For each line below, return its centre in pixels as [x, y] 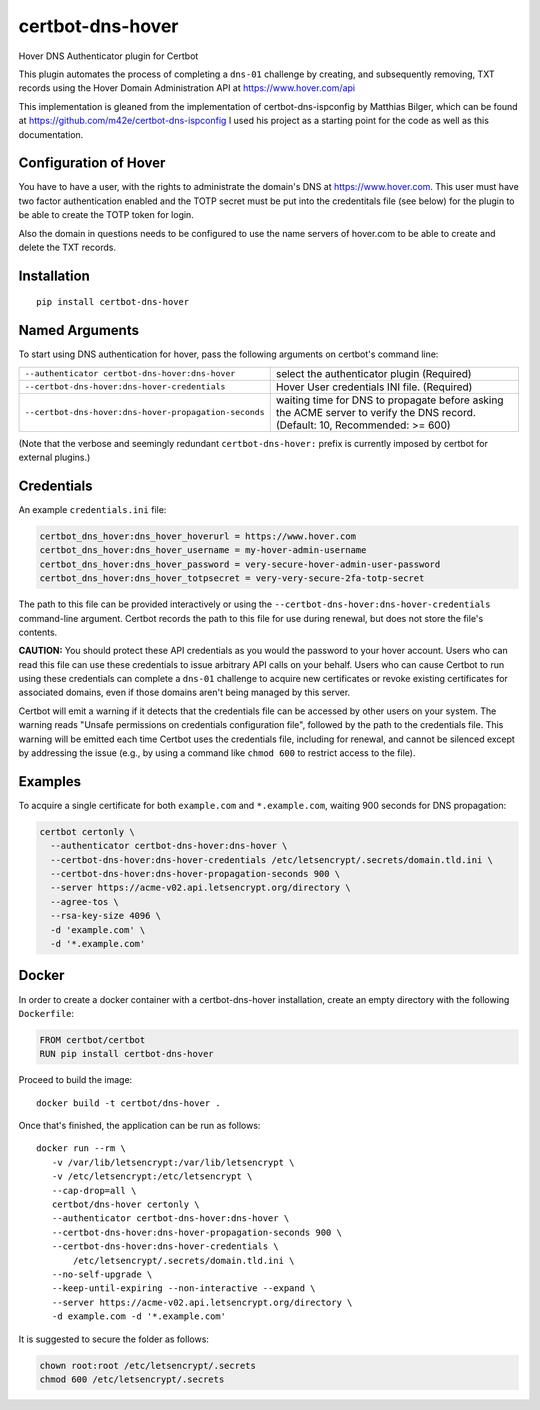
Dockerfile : [46, 1013]
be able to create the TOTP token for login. [106, 215]
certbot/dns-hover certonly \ [125, 1204]
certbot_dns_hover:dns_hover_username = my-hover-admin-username [203, 550]
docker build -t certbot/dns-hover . [129, 1103]
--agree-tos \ [85, 901]
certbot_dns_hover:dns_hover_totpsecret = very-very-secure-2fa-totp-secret [232, 578]
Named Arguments [79, 330]
